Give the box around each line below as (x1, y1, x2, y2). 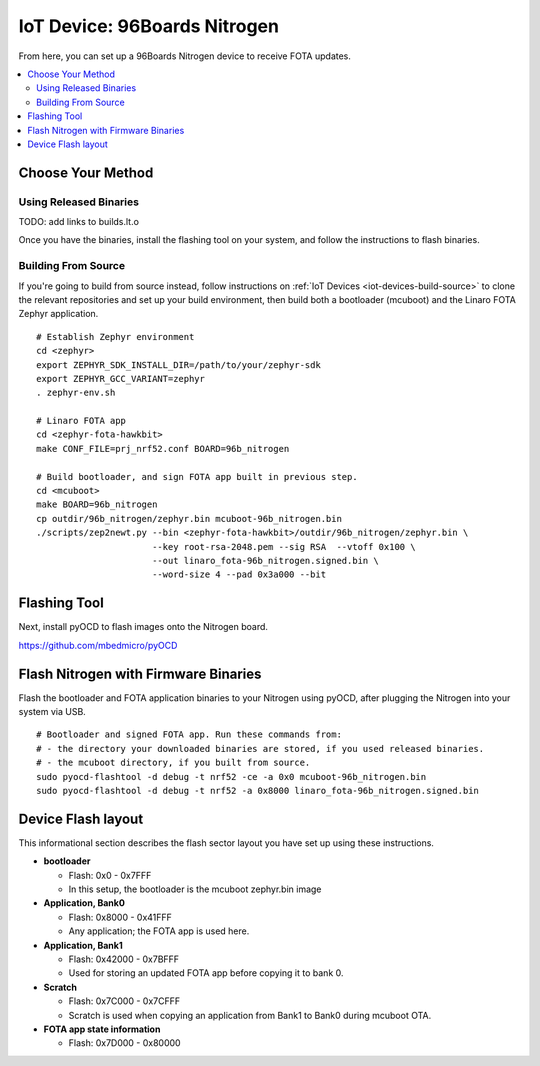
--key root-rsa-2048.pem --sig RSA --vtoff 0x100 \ (151, 541, 416, 552)
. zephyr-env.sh (36, 387, 116, 399)
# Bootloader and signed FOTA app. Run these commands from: (36, 729, 342, 740)
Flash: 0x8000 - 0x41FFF (68, 911, 172, 923)
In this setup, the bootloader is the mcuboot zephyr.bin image (68, 883, 322, 895)
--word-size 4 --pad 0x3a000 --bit (151, 569, 327, 580)
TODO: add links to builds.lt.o (18, 216, 140, 228)
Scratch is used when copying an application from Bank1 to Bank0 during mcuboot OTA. (68, 1009, 432, 1021)
